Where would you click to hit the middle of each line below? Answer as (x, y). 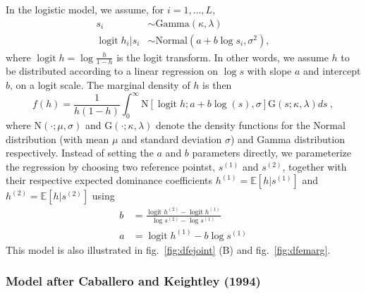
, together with (315, 166)
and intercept (332, 71)
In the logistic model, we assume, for (85, 9)
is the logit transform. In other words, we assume (222, 57)
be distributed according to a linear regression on (112, 71)
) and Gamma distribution (287, 139)
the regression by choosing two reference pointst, (111, 166)
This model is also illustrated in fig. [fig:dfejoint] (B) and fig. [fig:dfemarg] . (168, 249)
